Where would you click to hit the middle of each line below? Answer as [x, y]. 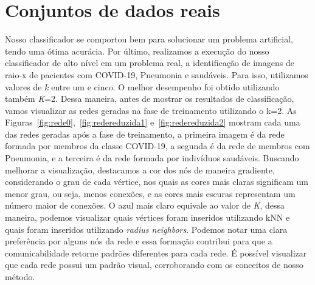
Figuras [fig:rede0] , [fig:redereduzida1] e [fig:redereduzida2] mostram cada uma [153, 122]
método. [20, 277]
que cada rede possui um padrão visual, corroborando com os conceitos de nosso [154, 265]
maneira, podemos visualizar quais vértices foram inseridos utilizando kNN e [147, 217]
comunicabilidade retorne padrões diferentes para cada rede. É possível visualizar [156, 253]
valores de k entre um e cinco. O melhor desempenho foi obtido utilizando [142, 86]
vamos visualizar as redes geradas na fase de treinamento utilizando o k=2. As [151, 110]
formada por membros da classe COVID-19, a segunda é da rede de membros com [157, 146]
